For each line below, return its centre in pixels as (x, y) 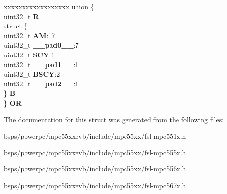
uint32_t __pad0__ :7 (41, 45)
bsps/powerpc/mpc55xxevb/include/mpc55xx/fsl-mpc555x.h (95, 152)
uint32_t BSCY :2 (32, 74)
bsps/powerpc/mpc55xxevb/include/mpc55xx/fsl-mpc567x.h (95, 185)
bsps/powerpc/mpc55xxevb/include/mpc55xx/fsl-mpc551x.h (95, 136)
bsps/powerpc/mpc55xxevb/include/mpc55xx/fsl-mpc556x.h (95, 169)
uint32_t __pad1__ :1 (41, 64)
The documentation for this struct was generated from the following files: (114, 119)
